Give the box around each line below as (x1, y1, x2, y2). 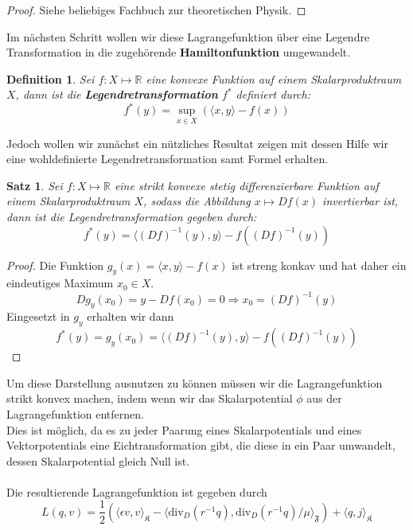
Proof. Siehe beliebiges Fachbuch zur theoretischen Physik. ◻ (6, 2, 306, 18)
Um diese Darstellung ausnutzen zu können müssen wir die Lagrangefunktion (6, 374, 383, 391)
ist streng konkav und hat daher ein (232, 256, 407, 273)
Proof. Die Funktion (6, 256, 104, 273)
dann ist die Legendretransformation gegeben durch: (6, 208, 257, 225)
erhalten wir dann (87, 308, 174, 325)
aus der (306, 390, 342, 407)
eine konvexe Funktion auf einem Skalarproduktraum (146, 70, 402, 87)
